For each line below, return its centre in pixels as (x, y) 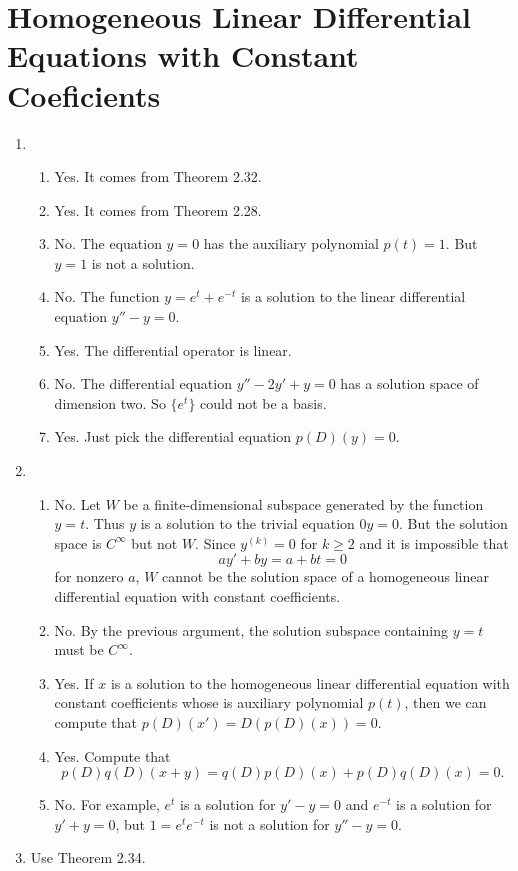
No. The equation (108, 243)
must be (79, 649)
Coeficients (84, 94)
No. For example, (107, 804)
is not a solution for (269, 823)
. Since (215, 542)
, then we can (445, 702)
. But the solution (453, 523)
